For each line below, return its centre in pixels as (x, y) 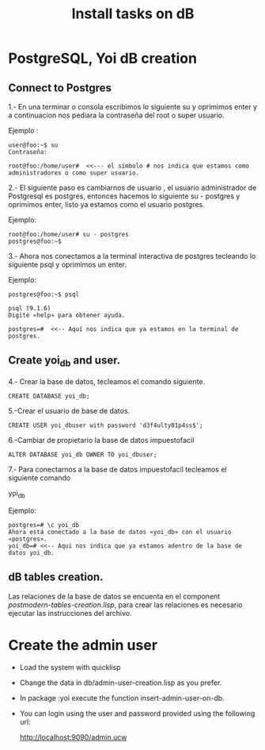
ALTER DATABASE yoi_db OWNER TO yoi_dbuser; (83, 455)
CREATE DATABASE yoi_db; (49, 396)
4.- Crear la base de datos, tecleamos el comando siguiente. (107, 381)
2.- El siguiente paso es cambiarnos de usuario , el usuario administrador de (132, 188)
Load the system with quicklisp (70, 667)
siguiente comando (40, 478)
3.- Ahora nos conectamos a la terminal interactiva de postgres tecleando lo (132, 256)
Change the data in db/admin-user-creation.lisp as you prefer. (121, 683)
